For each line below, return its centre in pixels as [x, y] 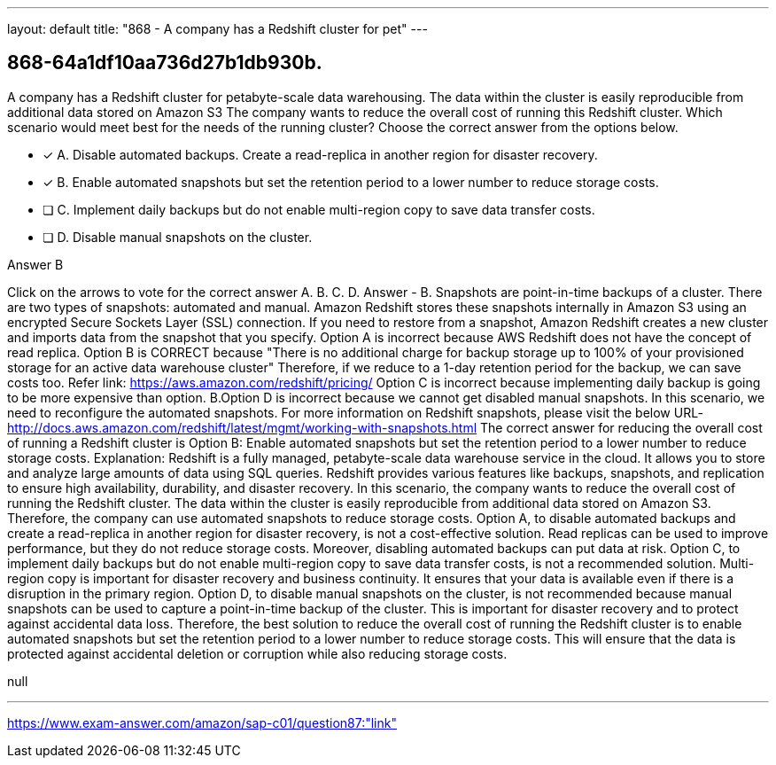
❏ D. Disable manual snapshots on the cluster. [178, 237]
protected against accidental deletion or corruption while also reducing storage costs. [257, 653]
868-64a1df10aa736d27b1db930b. [165, 63]
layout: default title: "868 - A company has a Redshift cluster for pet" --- [217, 29]
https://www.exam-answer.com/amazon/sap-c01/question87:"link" [202, 722]
